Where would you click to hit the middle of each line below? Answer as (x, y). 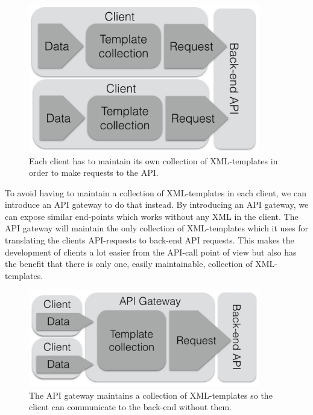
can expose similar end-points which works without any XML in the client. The (152, 216)
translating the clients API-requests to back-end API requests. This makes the (150, 240)
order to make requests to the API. (94, 172)
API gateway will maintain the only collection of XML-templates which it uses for (157, 228)
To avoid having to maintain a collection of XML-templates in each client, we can (156, 192)
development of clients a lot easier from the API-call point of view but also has (151, 252)
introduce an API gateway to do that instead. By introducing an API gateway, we (157, 204)
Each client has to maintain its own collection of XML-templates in (153, 160)
